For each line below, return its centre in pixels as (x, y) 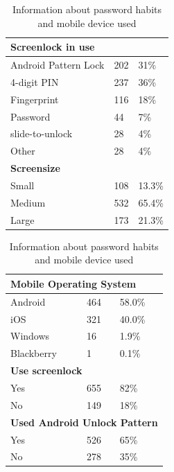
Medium (28, 202)
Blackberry (34, 353)
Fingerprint (35, 99)
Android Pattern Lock (58, 65)
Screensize (35, 168)
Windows (30, 336)
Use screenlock (46, 370)
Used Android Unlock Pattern (84, 422)
